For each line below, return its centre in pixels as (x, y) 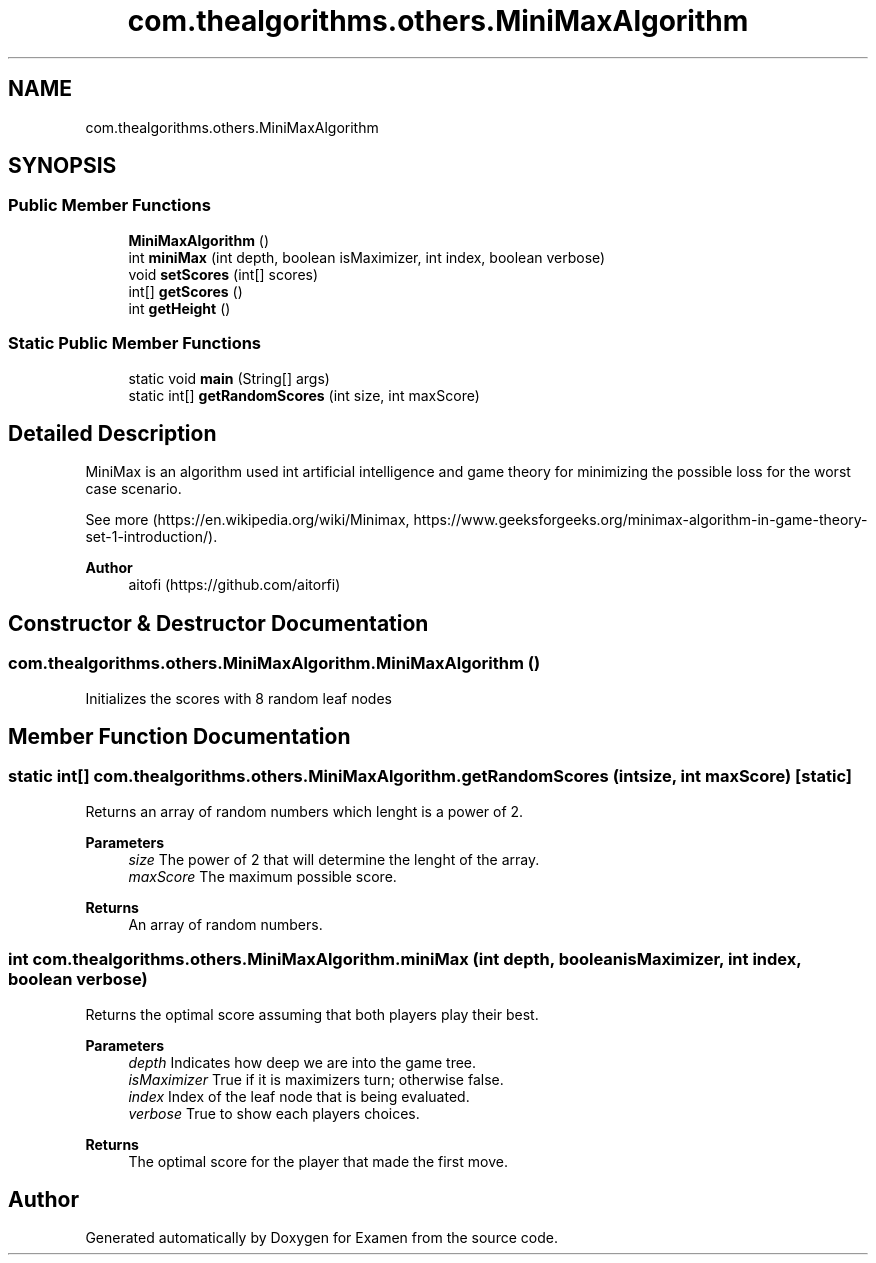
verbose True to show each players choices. (274, 1113)
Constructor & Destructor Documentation (218, 623)
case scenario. (133, 489)
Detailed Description (112, 433)
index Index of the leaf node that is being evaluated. (299, 1096)
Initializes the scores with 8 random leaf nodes (238, 698)
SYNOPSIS (62, 166)
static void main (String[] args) (229, 378)
